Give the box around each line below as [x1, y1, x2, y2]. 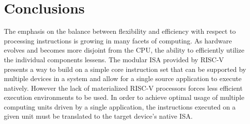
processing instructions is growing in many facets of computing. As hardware [4, 35, 232, 45]
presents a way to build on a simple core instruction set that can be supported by [4, 64, 246, 74]
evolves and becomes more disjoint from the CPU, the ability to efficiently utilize [4, 45, 245, 55]
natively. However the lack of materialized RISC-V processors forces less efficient [4, 83, 243, 93]
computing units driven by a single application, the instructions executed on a [4, 101, 236, 111]
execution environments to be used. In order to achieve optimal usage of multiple [4, 92, 245, 102]
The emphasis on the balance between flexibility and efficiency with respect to [4, 26, 236, 36]
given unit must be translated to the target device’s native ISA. [4, 111, 193, 121]
